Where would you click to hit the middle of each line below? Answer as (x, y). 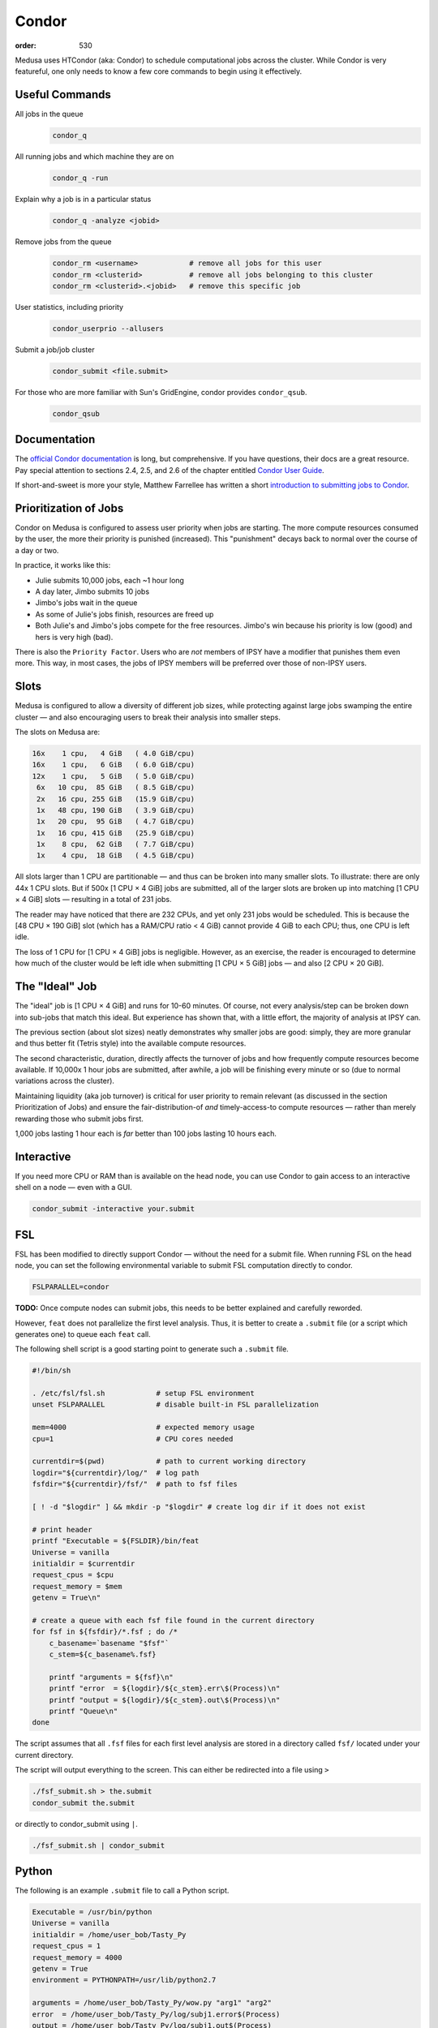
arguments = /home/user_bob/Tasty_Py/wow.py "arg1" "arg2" (152, 2003)
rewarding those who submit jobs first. (79, 1119)
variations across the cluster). (65, 1081)
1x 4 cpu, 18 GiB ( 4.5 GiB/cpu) (116, 855)
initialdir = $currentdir (84, 1563)
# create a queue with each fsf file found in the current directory (173, 1620)
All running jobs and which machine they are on (94, 157)
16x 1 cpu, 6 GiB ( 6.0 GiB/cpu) (113, 765)
